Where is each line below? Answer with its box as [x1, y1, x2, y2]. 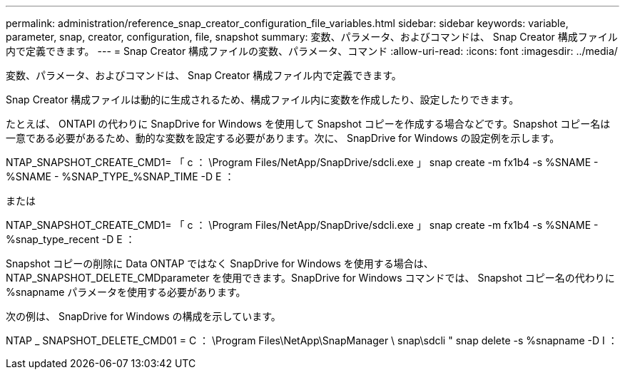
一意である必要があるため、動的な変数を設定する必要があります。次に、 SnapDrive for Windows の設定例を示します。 [6, 132, 560, 144]
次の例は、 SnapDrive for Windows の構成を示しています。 [6, 310, 281, 322]
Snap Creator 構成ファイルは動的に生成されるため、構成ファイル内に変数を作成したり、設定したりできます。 [6, 93, 519, 106]
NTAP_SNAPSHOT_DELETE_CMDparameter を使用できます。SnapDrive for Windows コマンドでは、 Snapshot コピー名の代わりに [6, 272, 615, 284]
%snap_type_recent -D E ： [6, 233, 136, 245]
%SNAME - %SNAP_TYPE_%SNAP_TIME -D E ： [6, 170, 235, 183]
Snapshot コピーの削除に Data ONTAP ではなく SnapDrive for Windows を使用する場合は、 [6, 257, 434, 269]
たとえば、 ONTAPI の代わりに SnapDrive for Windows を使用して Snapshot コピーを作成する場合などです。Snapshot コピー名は [6, 118, 611, 130]
